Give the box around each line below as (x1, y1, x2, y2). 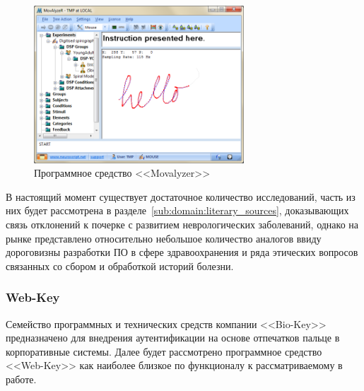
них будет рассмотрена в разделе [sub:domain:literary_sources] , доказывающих (6, 203, 349, 218)
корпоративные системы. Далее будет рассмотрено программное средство (6, 344, 322, 358)
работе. (6, 371, 37, 386)
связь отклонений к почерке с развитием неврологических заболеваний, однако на (6, 216, 359, 231)
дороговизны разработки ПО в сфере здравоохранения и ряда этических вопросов (6, 245, 358, 259)
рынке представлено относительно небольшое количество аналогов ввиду (6, 230, 322, 245)
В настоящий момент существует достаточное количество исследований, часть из (6, 189, 356, 204)
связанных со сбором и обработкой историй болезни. (6, 258, 234, 273)
